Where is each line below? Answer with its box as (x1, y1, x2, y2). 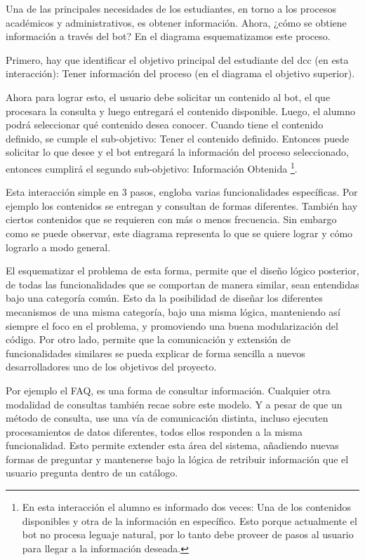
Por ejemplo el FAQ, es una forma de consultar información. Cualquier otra (6, 382, 331, 397)
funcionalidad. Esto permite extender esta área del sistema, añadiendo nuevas (6, 438, 339, 453)
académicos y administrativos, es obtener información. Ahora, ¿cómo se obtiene (6, 15, 347, 29)
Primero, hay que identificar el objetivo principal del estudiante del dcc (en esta (6, 52, 349, 67)
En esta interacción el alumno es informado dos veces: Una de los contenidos (22, 500, 351, 514)
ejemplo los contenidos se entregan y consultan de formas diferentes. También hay (6, 198, 358, 213)
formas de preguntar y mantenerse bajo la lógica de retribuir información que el (6, 451, 349, 466)
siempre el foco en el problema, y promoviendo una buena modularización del (6, 318, 338, 333)
